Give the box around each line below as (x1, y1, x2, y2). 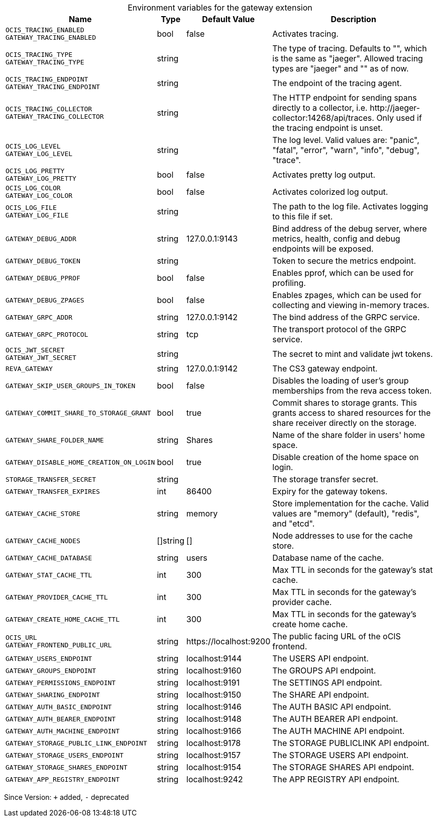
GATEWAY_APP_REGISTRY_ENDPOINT (6, 775, 120, 783)
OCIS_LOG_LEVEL (6, 142, 61, 150)
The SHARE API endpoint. (272, 690, 369, 700)
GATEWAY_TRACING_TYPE (6, 58, 84, 66)
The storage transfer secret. (272, 474, 378, 484)
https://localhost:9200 (186, 636, 271, 646)
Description (331, 14, 376, 24)
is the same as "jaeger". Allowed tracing (272, 53, 423, 63)
